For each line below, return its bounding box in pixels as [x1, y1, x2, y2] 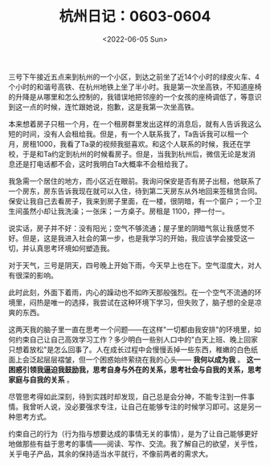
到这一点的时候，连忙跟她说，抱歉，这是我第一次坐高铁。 [8, 102, 198, 111]
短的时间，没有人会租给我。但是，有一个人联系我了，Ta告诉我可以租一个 [8, 129, 249, 139]
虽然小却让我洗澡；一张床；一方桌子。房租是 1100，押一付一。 [22, 206, 229, 216]
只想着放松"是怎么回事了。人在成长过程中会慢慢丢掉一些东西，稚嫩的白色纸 [8, 344, 259, 354]
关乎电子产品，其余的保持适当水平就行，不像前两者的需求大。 [8, 448, 213, 458]
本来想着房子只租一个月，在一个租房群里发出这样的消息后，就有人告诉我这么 [8, 119, 262, 128]
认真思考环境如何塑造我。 [29, 243, 114, 253]
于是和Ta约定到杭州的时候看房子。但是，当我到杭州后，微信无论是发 [22, 149, 249, 159]
